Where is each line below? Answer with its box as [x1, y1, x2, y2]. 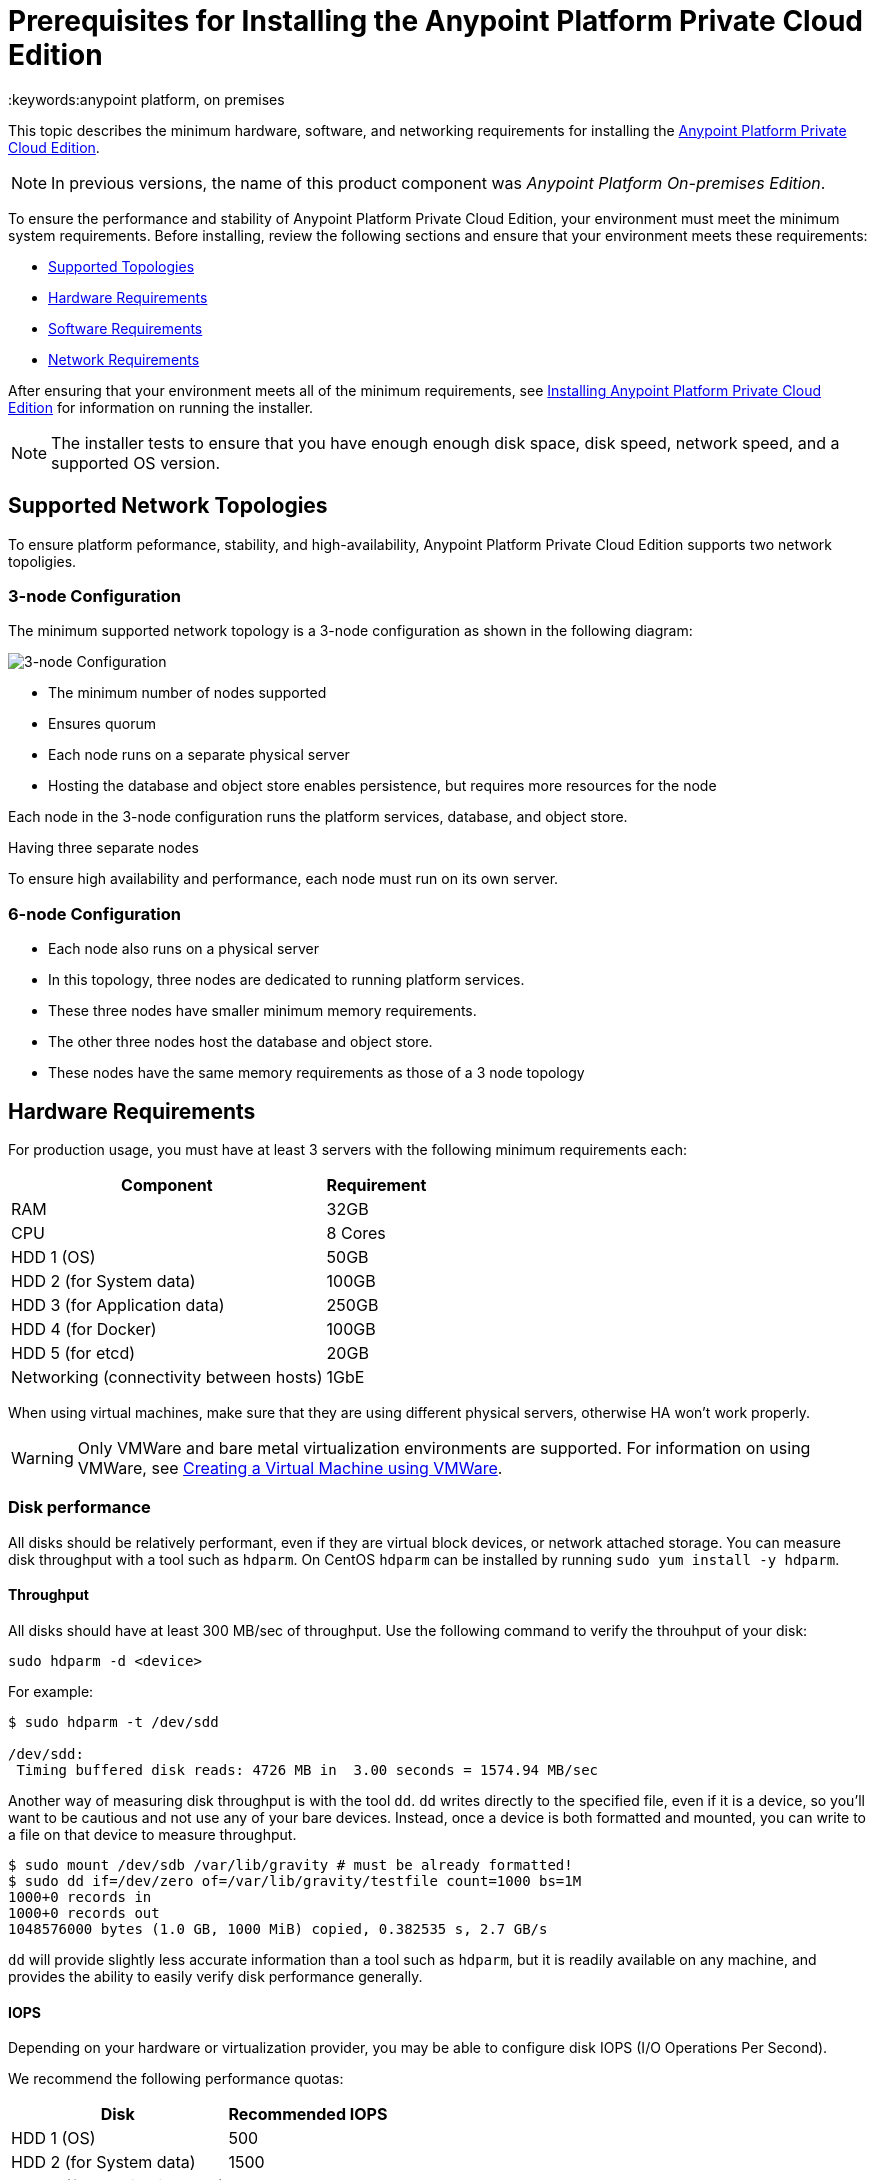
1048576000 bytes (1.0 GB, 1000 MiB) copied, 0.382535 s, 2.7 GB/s [8, 1920, 548, 1937]
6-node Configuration [8, 903, 181, 924]
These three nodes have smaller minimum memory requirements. [48, 1002, 477, 1020]
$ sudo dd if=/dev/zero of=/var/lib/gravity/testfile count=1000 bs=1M [8, 1872, 582, 1889]
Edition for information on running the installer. [8, 398, 314, 416]
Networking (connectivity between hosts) [11, 1366, 323, 1387]
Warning [11, 1447, 74, 1468]
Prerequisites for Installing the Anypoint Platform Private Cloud [8, 4, 863, 38]
